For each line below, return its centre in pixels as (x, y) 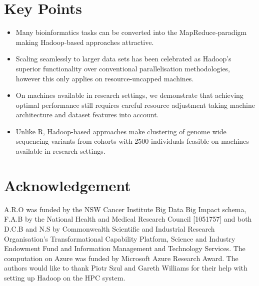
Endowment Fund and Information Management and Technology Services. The (125, 248)
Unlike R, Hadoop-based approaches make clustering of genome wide (121, 131)
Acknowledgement (67, 185)
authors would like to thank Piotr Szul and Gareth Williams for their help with (126, 268)
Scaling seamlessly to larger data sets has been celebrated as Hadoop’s (123, 59)
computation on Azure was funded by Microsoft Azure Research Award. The (121, 258)
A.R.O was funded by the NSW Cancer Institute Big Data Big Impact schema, (125, 209)
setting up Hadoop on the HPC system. (65, 277)
